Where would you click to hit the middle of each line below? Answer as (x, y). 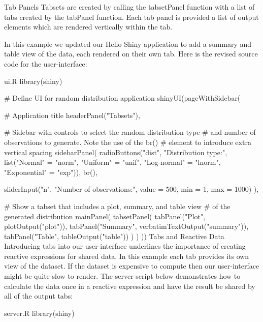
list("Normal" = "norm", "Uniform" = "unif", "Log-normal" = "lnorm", (112, 162)
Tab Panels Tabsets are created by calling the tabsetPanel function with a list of (129, 7)
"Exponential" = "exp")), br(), (51, 172)
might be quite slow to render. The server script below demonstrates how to (122, 276)
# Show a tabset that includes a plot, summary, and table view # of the (117, 206)
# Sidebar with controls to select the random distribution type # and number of (130, 132)
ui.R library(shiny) (33, 81)
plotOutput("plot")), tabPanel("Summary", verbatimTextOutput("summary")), (126, 226)
